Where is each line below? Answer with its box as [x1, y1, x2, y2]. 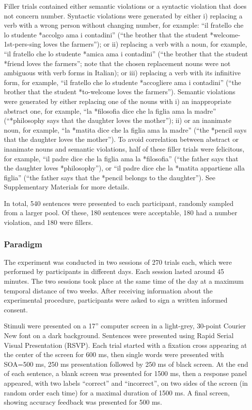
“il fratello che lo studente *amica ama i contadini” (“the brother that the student [4, 48, 248, 58]
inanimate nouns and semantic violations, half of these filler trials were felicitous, [4, 143, 245, 154]
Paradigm [4, 238, 43, 250]
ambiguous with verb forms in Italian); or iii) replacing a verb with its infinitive [4, 68, 241, 78]
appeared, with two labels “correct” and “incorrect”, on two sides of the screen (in [4, 378, 248, 388]
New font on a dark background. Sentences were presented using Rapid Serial [4, 330, 234, 341]
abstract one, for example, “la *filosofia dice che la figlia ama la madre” [4, 105, 216, 116]
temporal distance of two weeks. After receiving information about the [4, 285, 213, 295]
